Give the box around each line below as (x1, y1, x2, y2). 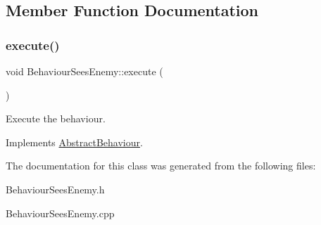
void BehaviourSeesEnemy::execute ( (6, 64, 163, 78)
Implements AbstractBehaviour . (6, 134, 143, 149)
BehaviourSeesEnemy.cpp (6, 205, 115, 220)
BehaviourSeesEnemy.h (6, 181, 105, 196)
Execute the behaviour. (6, 111, 106, 126)
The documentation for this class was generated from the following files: (6, 158, 316, 173)
